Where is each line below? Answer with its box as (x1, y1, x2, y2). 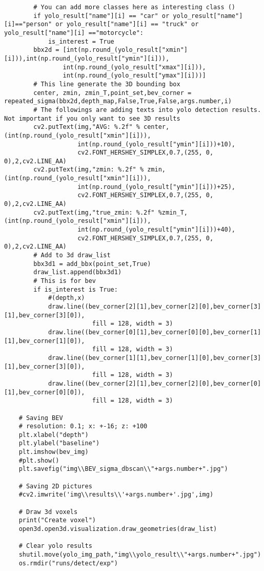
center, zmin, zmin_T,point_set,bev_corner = (33, 89, 192, 97)
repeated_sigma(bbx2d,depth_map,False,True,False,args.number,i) (4, 98, 232, 105)
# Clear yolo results (18, 542, 92, 550)
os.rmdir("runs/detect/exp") (18, 559, 118, 567)
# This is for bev (33, 277, 96, 284)
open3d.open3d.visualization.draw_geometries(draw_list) (18, 525, 217, 533)
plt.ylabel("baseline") (18, 440, 100, 447)
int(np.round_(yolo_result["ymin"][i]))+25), (77, 183, 236, 191)
